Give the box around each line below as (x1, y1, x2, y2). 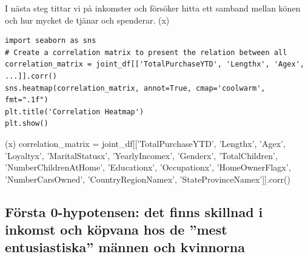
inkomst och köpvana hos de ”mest (5, 220, 227, 239)
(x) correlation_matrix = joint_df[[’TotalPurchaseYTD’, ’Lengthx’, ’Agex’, (5, 137, 286, 149)
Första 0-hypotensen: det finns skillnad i (5, 202, 263, 221)
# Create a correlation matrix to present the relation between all (5, 48, 287, 57)
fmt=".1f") (5, 96, 49, 105)
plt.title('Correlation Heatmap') (5, 107, 144, 116)
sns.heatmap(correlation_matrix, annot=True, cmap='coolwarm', (5, 83, 266, 93)
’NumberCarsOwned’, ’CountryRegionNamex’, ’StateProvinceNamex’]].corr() (5, 172, 290, 185)
